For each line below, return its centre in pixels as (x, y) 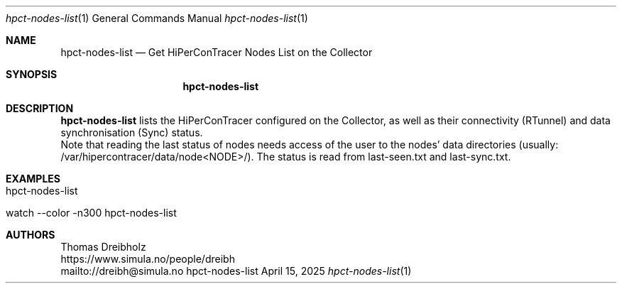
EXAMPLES (33, 179)
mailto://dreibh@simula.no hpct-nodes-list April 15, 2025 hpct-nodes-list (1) (236, 271)
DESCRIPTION (40, 108)
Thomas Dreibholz (103, 247)
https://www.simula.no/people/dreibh (148, 259)
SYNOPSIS (32, 74)
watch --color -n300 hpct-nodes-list (91, 213)
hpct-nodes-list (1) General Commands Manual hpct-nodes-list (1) (157, 18)
